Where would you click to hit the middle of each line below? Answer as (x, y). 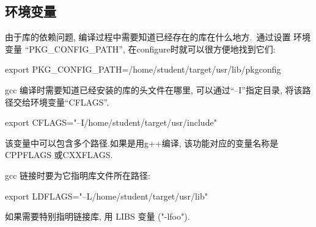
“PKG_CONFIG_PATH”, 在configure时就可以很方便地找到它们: (150, 49)
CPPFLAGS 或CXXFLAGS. (59, 155)
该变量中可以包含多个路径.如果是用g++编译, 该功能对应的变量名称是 (142, 142)
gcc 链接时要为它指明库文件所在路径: (78, 175)
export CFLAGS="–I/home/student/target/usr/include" (111, 122)
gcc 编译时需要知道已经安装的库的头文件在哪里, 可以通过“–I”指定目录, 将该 (154, 89)
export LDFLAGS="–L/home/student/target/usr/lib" (106, 196)
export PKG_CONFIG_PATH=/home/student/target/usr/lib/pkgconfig (143, 69)
